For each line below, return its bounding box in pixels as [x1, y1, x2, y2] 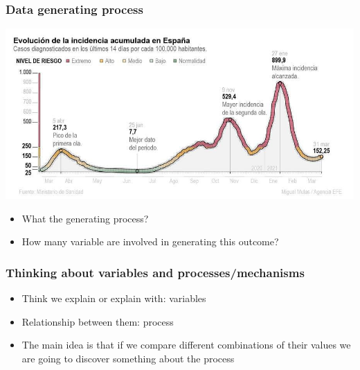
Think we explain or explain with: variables [21, 291, 206, 306]
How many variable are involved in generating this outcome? [21, 234, 279, 249]
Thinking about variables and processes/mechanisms [6, 263, 305, 281]
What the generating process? [21, 211, 149, 225]
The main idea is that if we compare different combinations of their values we [21, 337, 351, 352]
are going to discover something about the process [21, 351, 235, 365]
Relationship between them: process [21, 314, 174, 328]
